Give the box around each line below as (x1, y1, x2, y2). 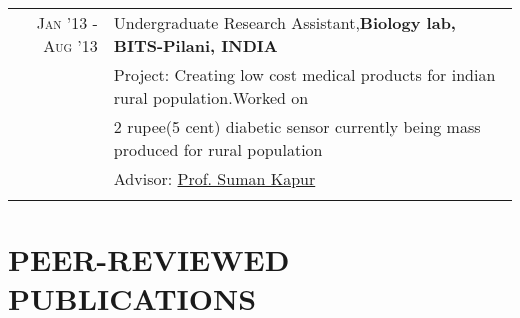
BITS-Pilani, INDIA (113, 34, 278, 57)
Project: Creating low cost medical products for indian (113, 63, 496, 86)
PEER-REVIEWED (8, 239, 290, 280)
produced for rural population (113, 138, 323, 161)
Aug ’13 (43, 34, 98, 57)
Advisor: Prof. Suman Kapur (113, 167, 316, 190)
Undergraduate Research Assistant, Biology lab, (113, 11, 456, 34)
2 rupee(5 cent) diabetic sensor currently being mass (113, 115, 481, 138)
